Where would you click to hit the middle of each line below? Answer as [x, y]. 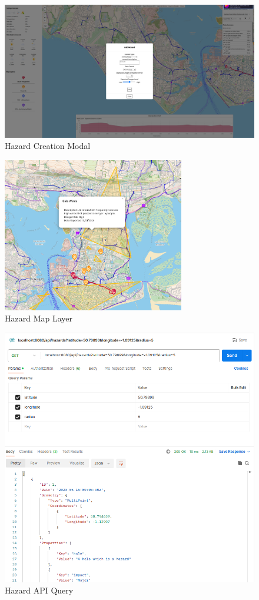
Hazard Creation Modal [48, 146]
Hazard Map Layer [39, 318]
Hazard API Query [39, 590]
